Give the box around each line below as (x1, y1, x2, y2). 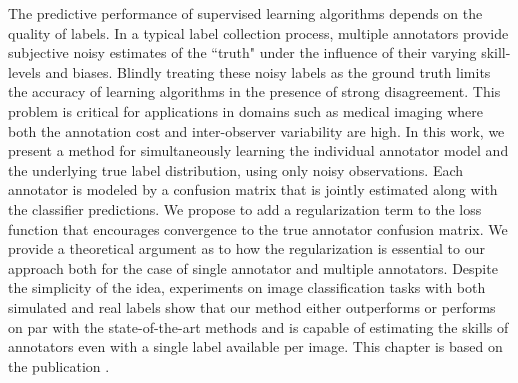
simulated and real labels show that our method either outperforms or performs (8, 296, 496, 317)
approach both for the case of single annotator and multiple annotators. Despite (8, 257, 498, 278)
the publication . (8, 355, 110, 376)
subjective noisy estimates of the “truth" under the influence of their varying (8, 42, 477, 63)
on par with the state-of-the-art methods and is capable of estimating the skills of (8, 316, 509, 337)
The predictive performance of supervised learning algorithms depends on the (8, 3, 483, 23)
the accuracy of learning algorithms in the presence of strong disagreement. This (8, 81, 501, 102)
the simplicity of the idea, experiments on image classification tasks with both (8, 277, 486, 298)
